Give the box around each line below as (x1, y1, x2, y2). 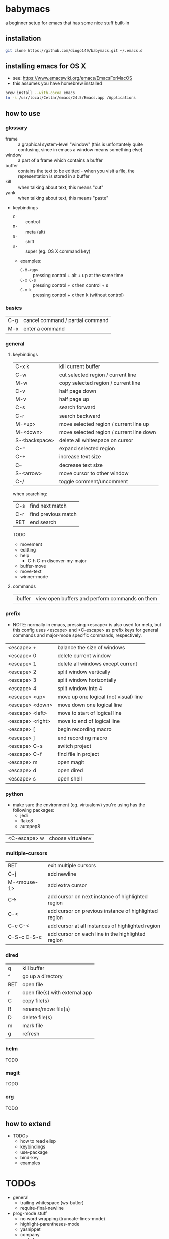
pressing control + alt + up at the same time (32, 272, 123, 278)
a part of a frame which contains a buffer (18, 157, 103, 163)
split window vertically (57, 668, 111, 675)
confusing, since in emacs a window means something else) (18, 146, 143, 152)
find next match (30, 502, 67, 510)
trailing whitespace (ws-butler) (20, 1200, 84, 1206)
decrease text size (59, 462, 103, 469)
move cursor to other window (59, 470, 129, 477)
